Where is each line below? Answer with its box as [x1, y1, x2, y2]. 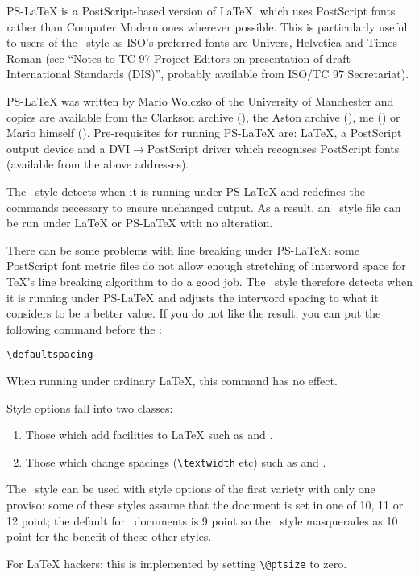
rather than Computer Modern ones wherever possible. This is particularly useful [6, 18, 408, 35]
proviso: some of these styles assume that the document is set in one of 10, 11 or [6, 496, 404, 513]
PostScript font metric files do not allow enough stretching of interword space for [6, 257, 406, 274]
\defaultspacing [6, 349, 93, 361]
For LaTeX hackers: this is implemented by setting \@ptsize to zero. [6, 554, 347, 571]
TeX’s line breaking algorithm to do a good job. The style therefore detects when [6, 272, 413, 289]
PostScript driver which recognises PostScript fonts [147, 139, 400, 156]
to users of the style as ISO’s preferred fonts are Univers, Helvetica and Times [6, 34, 397, 51]
